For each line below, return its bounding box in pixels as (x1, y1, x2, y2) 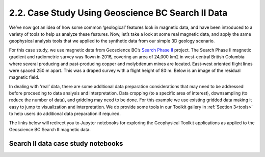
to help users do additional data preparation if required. (9, 111, 121, 117)
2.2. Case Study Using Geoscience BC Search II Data (9, 7, 228, 18)
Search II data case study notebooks (9, 139, 123, 148)
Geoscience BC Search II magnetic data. (9, 127, 91, 133)
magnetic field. (9, 74, 39, 80)
